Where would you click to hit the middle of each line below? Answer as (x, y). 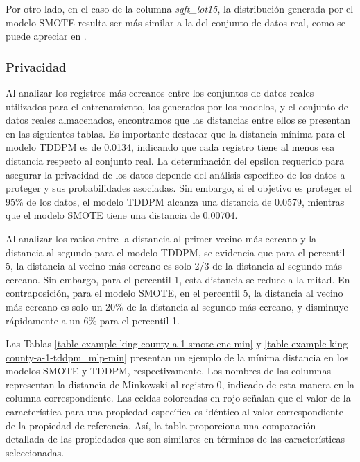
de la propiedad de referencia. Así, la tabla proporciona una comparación (161, 425)
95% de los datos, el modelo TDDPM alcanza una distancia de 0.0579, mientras (175, 201)
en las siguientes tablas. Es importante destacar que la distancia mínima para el (175, 133)
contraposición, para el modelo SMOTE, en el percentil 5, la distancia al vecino (174, 293)
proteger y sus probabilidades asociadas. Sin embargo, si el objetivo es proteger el (179, 188)
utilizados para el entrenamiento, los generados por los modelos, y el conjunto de (177, 106)
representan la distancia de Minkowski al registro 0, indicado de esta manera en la (180, 384)
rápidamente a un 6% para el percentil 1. (93, 320)
